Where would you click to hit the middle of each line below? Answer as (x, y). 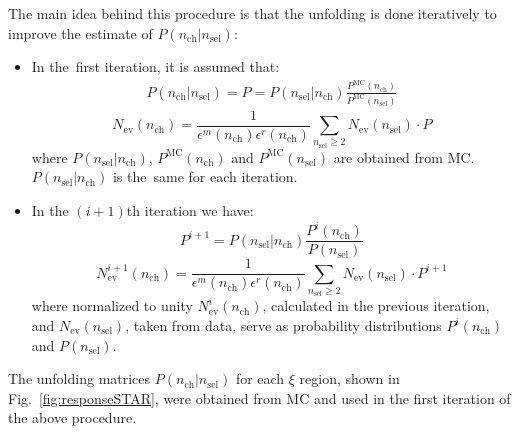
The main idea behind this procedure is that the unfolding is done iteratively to (252, 13)
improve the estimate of (80, 32)
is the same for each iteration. (205, 176)
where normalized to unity (112, 305)
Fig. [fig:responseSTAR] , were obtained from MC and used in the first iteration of (259, 397)
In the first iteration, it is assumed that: (155, 66)
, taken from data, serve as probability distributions (283, 325)
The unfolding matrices (79, 378)
